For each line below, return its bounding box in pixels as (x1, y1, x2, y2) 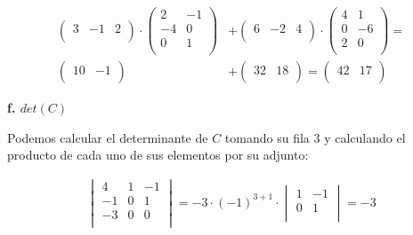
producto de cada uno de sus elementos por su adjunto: (7, 145, 309, 164)
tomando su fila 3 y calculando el (224, 128, 406, 146)
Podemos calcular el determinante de (7, 128, 208, 146)
